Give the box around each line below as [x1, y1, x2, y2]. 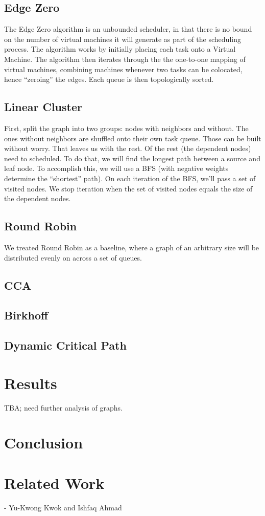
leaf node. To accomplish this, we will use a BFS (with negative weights [4, 163, 229, 174]
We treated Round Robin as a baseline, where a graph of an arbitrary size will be [4, 242, 259, 252]
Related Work [4, 472, 105, 493]
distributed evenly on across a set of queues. [4, 252, 142, 263]
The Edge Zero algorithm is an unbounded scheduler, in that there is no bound [4, 24, 252, 34]
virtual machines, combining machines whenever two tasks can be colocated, [4, 63, 243, 74]
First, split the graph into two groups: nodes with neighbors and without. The [4, 122, 249, 133]
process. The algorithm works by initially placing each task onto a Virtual [4, 44, 236, 54]
